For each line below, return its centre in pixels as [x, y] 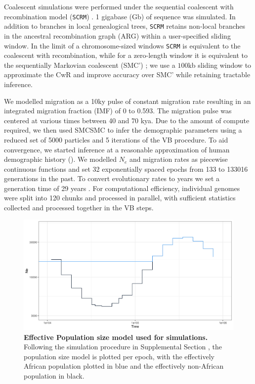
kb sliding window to [220, 65]
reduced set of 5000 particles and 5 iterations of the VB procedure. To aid [116, 139]
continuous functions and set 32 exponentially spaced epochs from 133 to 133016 [126, 168]
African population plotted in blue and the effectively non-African [124, 366]
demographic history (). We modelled [61, 159]
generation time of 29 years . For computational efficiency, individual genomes [122, 188]
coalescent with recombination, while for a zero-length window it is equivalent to [126, 55]
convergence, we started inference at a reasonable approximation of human [117, 149]
